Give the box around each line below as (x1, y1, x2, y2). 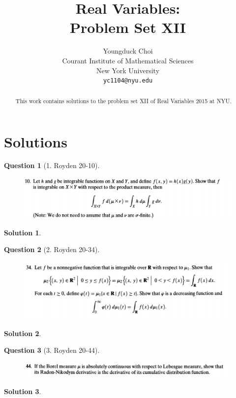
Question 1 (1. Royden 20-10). (4, 160, 100, 171)
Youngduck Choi (103, 46, 153, 56)
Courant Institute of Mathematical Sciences (62, 55, 194, 65)
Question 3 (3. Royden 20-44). (4, 345, 100, 355)
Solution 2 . (4, 328, 41, 339)
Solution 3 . (4, 386, 41, 396)
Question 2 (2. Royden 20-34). (4, 244, 100, 255)
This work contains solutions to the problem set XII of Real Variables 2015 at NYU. (15, 96, 232, 105)
